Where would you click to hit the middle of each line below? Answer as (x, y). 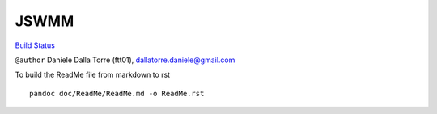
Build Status (35, 45)
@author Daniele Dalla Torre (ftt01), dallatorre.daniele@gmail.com (125, 60)
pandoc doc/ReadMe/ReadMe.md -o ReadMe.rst (117, 93)
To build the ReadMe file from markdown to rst (92, 75)
